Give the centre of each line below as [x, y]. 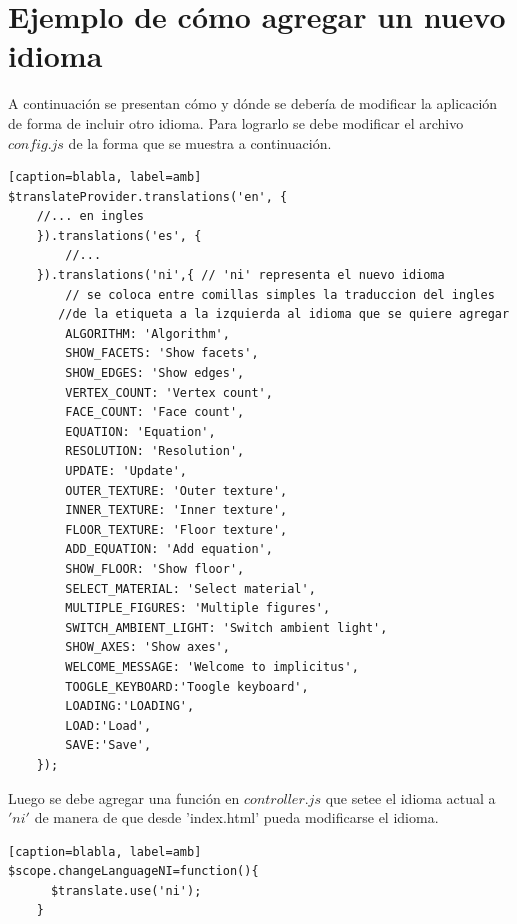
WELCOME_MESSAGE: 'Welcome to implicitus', [212, 666]
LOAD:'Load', [108, 725]
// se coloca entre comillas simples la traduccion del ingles [280, 294]
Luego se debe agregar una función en [124, 797]
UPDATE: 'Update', [126, 471]
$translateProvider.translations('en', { [148, 196]
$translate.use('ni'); [126, 890]
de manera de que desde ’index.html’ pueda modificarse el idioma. [236, 817]
